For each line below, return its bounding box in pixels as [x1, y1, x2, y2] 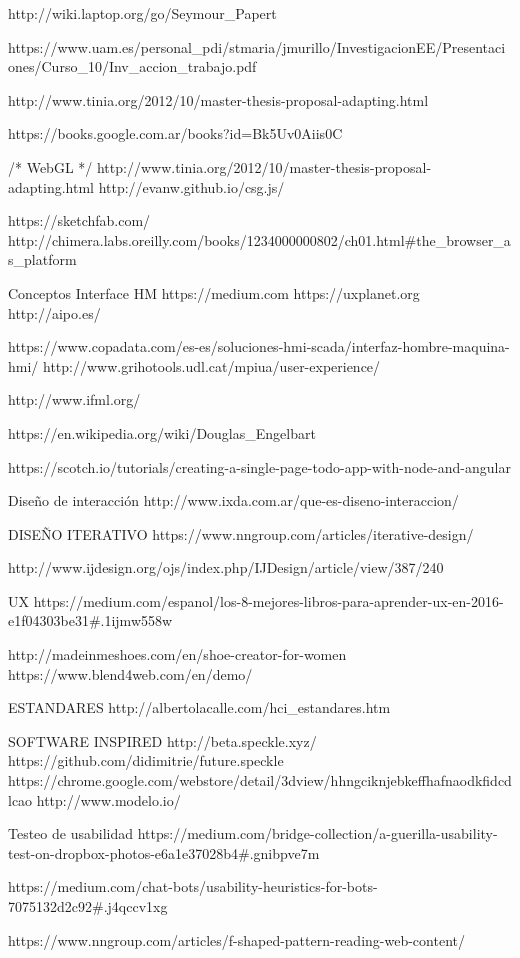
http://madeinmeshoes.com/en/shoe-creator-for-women [8, 644, 347, 665]
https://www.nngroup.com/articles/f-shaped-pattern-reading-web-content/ [8, 929, 465, 950]
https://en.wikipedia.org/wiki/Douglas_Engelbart [8, 422, 316, 443]
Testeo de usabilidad [8, 823, 133, 844]
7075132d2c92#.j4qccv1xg [8, 896, 168, 916]
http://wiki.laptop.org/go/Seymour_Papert [8, 3, 277, 23]
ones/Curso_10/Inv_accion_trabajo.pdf [8, 56, 257, 77]
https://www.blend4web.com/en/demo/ [8, 663, 253, 684]
